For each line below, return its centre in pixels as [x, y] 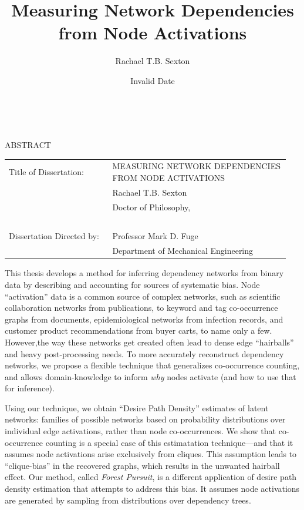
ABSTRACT [28, 145]
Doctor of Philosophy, [151, 207]
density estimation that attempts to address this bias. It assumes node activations [152, 489]
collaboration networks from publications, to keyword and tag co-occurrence [141, 308]
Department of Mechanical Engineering [183, 251]
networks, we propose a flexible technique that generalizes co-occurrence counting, [152, 365]
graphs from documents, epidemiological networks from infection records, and [144, 319]
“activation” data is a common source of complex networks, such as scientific [143, 296]
